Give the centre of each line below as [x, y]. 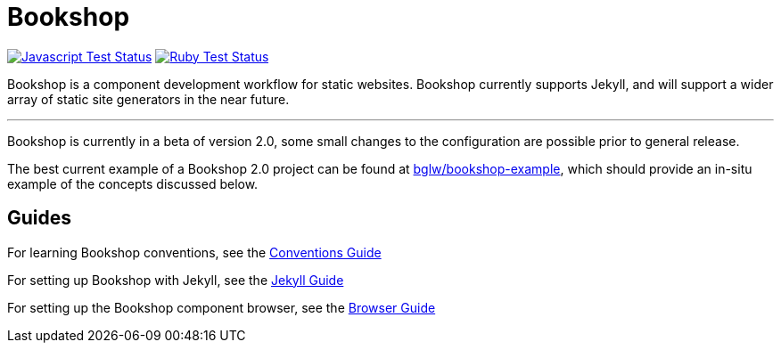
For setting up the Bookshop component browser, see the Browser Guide [222, 307]
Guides [40, 218]
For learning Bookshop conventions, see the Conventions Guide [194, 252]
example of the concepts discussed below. [133, 183]
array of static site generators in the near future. [148, 99]
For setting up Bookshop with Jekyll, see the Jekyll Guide [176, 280]
